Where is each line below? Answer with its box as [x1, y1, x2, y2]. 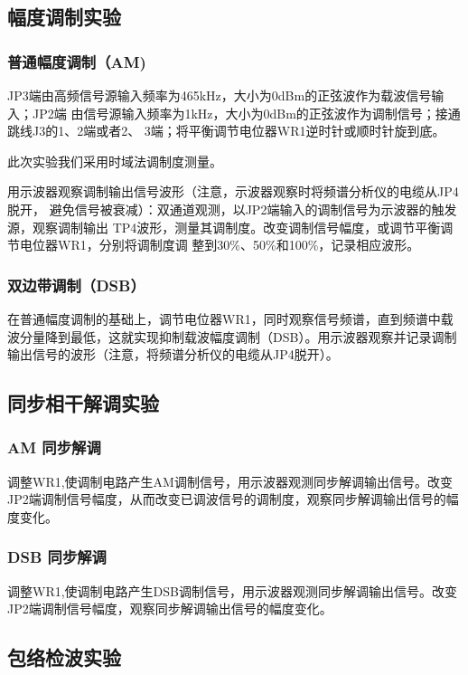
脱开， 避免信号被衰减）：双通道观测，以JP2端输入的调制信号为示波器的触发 [7, 199, 457, 218]
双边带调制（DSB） [7, 273, 145, 296]
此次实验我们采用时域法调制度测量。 [7, 151, 222, 170]
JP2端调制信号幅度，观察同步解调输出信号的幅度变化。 [7, 599, 332, 618]
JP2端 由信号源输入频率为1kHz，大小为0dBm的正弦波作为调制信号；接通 [32, 103, 461, 122]
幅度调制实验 [7, 3, 121, 31]
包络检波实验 [7, 643, 121, 671]
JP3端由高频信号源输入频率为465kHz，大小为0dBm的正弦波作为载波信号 [7, 86, 432, 104]
